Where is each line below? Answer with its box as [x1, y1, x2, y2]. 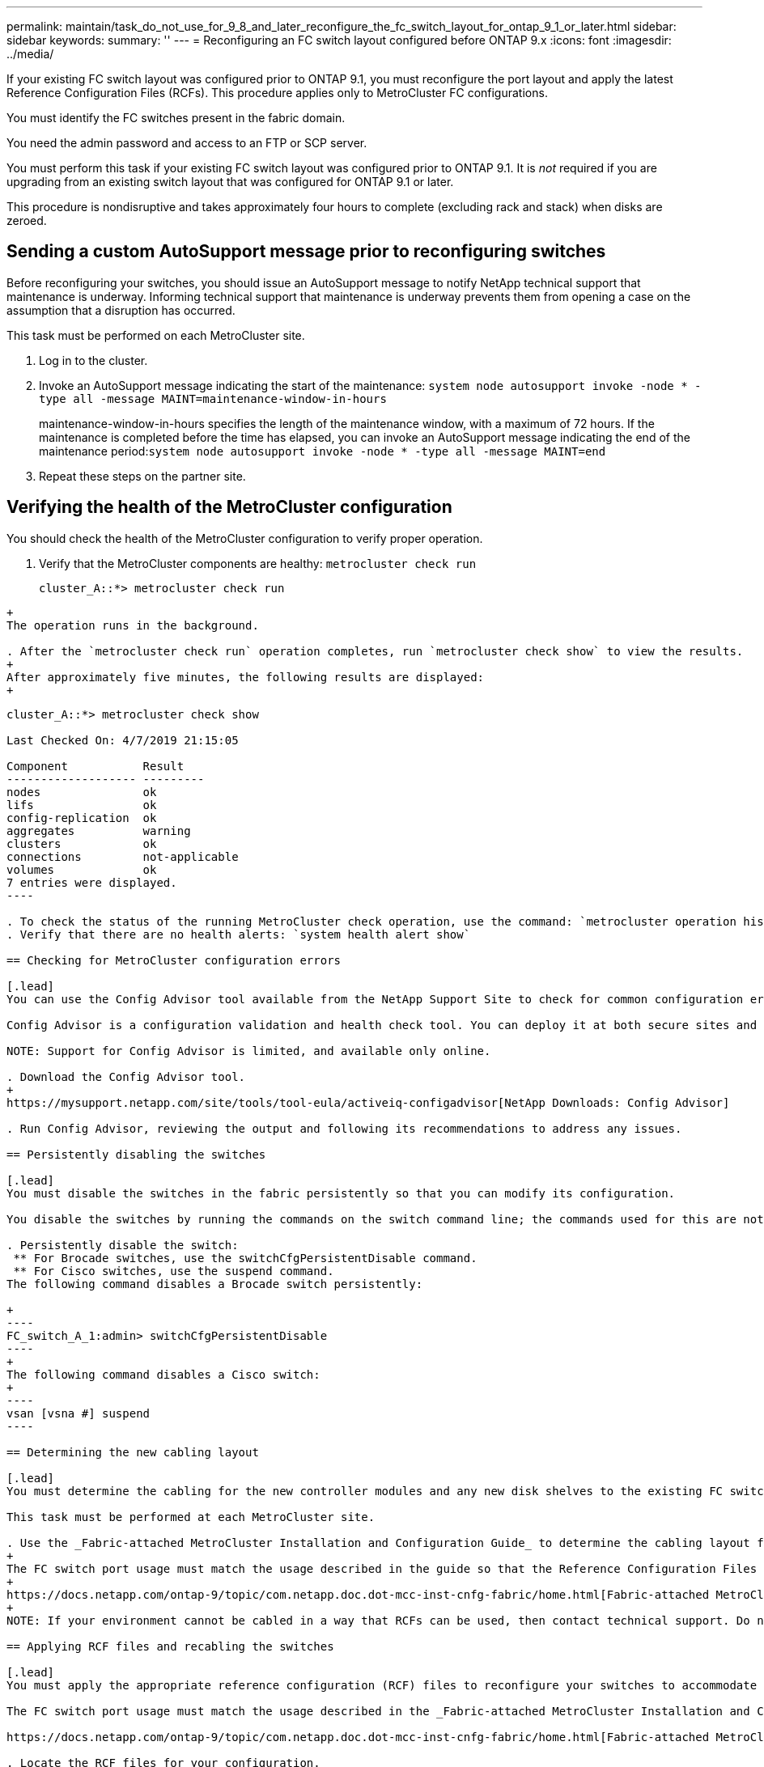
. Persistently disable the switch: [6, 1238, 239, 1252]
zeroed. [6, 214, 47, 227]
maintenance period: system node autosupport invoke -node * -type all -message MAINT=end [39, 443, 606, 458]
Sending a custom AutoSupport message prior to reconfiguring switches [6, 241, 606, 262]
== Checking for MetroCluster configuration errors [6, 953, 342, 967]
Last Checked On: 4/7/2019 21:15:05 [6, 733, 239, 747]
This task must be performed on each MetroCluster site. [6, 328, 305, 342]
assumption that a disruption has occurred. [6, 303, 236, 317]
